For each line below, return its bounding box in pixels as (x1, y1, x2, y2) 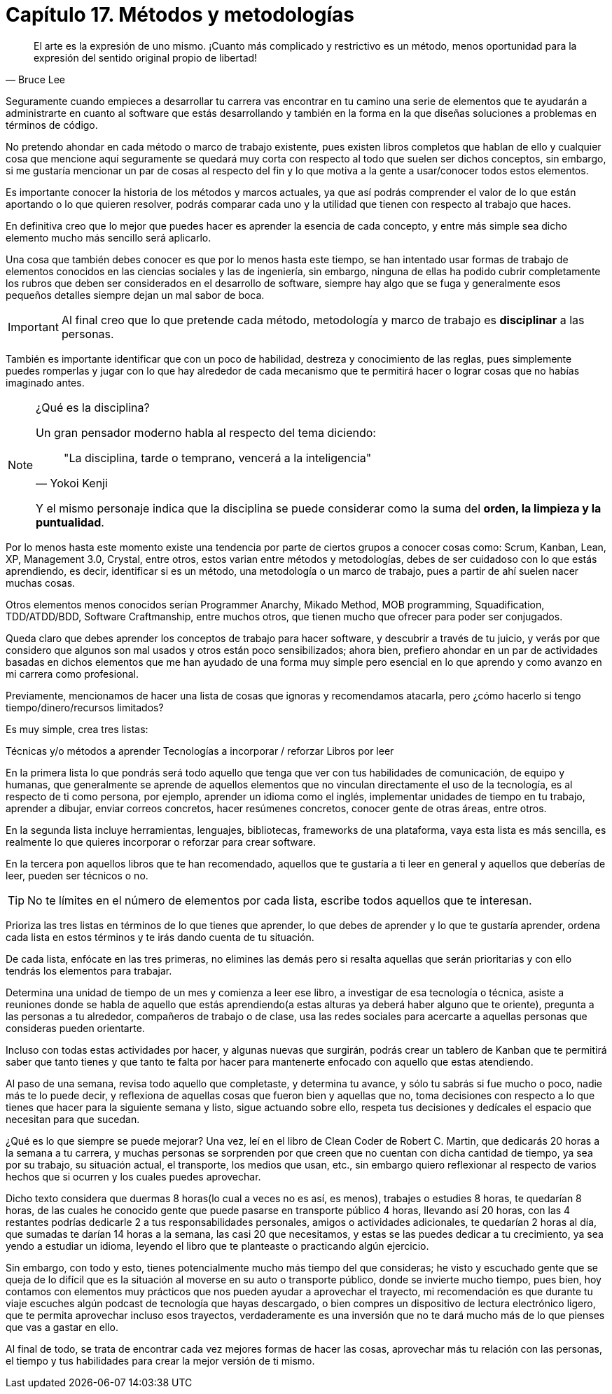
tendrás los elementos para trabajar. (6, 964, 172, 977)
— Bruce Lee (6, 73, 65, 85)
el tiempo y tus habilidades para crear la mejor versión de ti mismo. (6, 1354, 315, 1367)
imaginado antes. (6, 376, 85, 389)
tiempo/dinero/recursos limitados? (6, 701, 164, 713)
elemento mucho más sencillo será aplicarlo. (6, 231, 211, 244)
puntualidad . (36, 515, 104, 529)
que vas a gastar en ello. (6, 1320, 119, 1333)
